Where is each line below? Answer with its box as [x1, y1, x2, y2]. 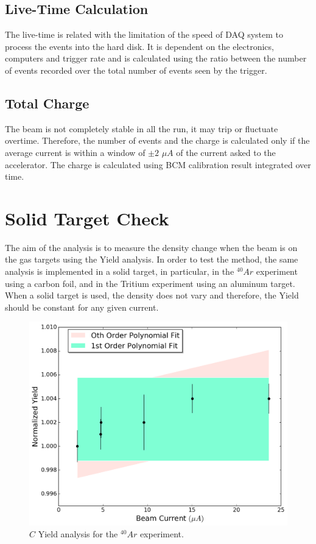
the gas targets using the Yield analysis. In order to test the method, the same [5, 253, 298, 266]
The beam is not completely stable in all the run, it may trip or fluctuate [5, 122, 278, 135]
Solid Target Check [5, 205, 169, 230]
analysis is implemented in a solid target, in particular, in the [5, 265, 234, 278]
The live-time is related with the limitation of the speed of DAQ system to [5, 28, 284, 41]
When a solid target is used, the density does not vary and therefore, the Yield [5, 289, 299, 302]
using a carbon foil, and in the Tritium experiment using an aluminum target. [5, 277, 295, 289]
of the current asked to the [176, 146, 276, 158]
